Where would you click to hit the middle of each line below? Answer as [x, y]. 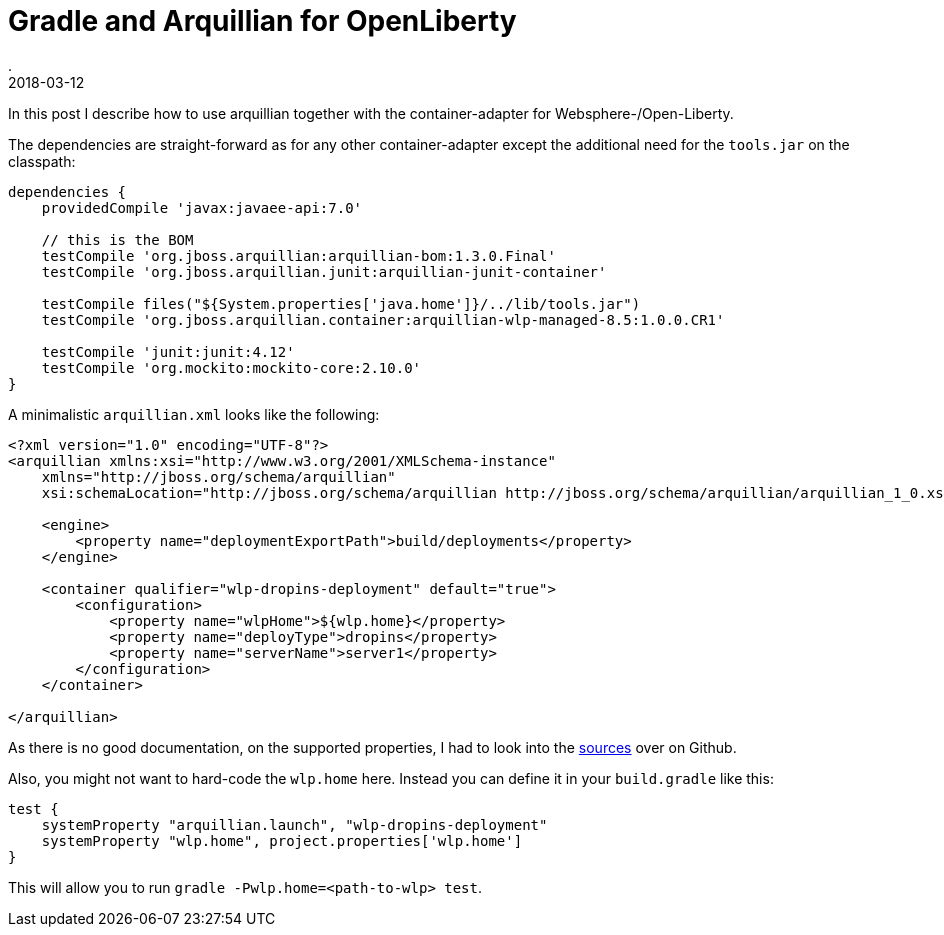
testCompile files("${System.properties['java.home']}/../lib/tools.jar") [341, 303]
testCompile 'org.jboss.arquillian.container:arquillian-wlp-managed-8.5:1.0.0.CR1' [383, 319]
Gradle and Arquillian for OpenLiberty [262, 21]
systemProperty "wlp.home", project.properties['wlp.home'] [282, 840]
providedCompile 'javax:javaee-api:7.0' [202, 207]
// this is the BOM [117, 239]
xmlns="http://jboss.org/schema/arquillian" [218, 476]
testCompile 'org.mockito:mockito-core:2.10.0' [231, 367]
